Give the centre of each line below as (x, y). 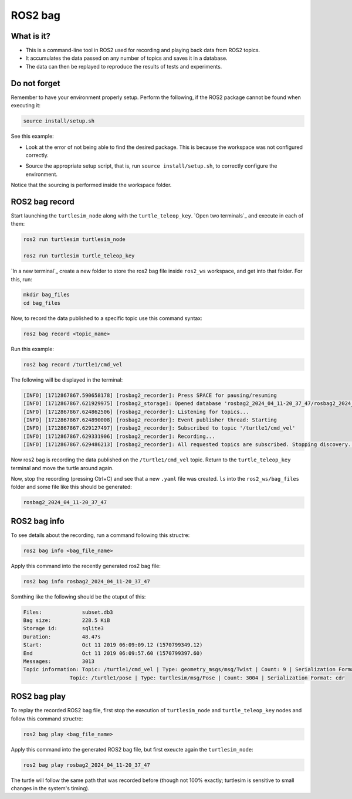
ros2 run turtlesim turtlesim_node (74, 239)
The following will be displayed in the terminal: (67, 380)
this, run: (21, 279)
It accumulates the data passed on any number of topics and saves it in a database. (127, 58)
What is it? (31, 36)
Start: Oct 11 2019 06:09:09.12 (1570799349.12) (113, 645)
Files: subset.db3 (68, 612)
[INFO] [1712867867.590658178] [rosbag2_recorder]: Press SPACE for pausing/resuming (150, 395)
